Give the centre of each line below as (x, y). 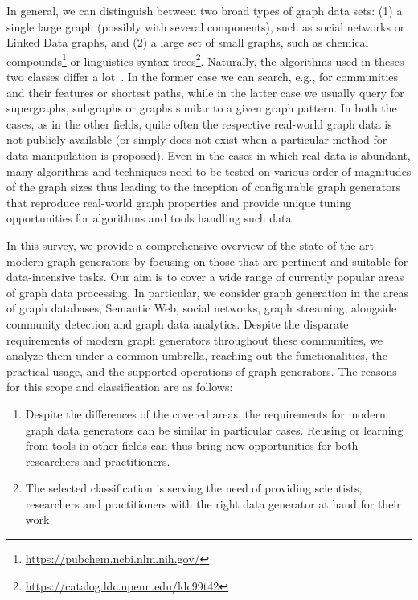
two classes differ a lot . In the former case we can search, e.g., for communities (203, 77)
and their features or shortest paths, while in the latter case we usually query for (205, 92)
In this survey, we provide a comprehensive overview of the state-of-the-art (191, 245)
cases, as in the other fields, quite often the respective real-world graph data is (199, 123)
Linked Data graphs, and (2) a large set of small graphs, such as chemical (188, 42)
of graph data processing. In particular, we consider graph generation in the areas (207, 292)
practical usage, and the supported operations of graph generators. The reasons (202, 371)
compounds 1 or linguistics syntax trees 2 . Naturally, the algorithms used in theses (205, 59)
